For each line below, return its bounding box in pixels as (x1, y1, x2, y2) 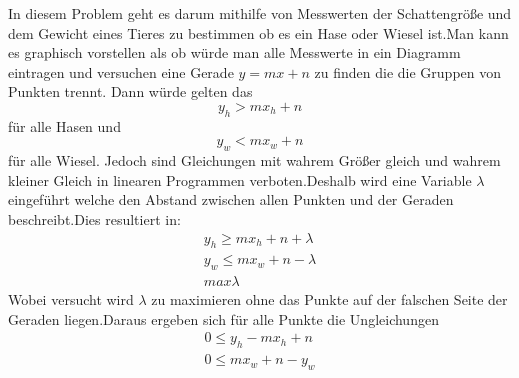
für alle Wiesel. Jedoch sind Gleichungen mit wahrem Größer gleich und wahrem (8, 150, 501, 171)
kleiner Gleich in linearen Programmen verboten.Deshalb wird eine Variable (8, 169, 472, 190)
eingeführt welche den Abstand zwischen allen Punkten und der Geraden (8, 189, 454, 210)
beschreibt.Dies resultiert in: (8, 208, 181, 229)
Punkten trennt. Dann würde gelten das (8, 81, 253, 102)
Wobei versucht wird (8, 289, 134, 310)
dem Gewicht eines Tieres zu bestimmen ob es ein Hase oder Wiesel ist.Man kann (8, 22, 509, 43)
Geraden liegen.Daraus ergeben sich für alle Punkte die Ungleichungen (8, 308, 439, 329)
